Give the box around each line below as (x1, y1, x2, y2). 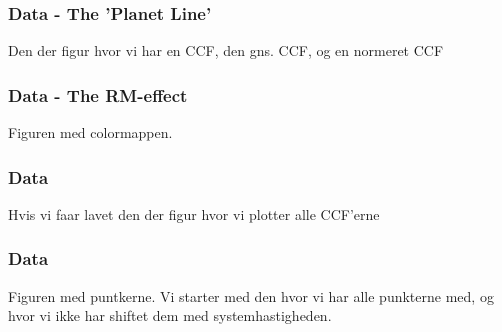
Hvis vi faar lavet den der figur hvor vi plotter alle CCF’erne (8, 203, 380, 224)
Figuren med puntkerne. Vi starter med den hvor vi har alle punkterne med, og (8, 285, 494, 306)
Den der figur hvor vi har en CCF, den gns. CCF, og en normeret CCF (8, 40, 444, 61)
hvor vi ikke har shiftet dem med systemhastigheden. (8, 305, 332, 326)
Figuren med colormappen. (8, 122, 173, 143)
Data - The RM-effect (8, 82, 188, 107)
